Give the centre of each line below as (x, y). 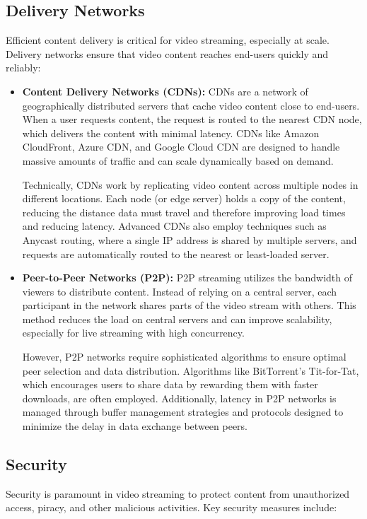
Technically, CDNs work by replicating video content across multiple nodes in (190, 184)
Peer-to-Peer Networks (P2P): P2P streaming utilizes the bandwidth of (187, 278)
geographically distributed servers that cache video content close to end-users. (191, 105)
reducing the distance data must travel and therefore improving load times (184, 212)
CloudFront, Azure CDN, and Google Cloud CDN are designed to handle (181, 147)
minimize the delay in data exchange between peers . (135, 426)
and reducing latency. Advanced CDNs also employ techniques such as (174, 226)
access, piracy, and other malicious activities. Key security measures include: (171, 507)
